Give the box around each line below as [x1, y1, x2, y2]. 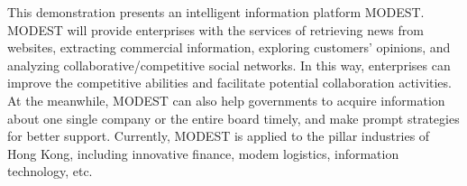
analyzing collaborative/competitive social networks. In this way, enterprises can [7, 55, 451, 74]
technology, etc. [7, 162, 93, 181]
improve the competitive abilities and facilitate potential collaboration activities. [7, 73, 452, 92]
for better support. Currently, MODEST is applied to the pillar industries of [7, 126, 430, 145]
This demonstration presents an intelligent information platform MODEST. [7, 3, 425, 21]
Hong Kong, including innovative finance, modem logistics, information [7, 144, 399, 163]
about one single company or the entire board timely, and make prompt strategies [7, 108, 460, 127]
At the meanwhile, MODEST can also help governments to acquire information [7, 90, 445, 109]
